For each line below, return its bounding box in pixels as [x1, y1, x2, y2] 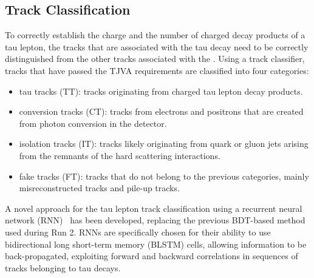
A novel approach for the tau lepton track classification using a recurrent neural [5, 202, 302, 214]
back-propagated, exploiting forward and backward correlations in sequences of [5, 249, 298, 262]
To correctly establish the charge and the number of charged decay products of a [5, 29, 305, 41]
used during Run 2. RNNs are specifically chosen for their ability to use [5, 225, 271, 238]
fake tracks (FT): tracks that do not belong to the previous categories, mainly [19, 169, 309, 182]
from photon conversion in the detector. [19, 117, 167, 129]
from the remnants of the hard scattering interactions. [19, 149, 220, 161]
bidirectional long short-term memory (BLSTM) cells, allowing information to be [5, 237, 307, 250]
